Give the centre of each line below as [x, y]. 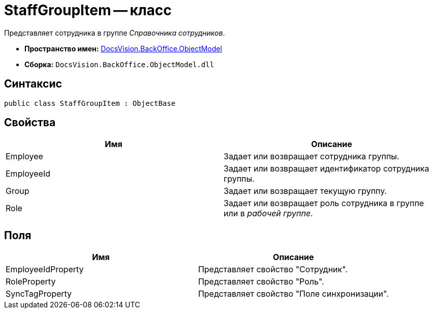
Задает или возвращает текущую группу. [305, 191]
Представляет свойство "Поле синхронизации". [293, 294]
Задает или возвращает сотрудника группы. [312, 156]
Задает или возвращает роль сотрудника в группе [324, 203]
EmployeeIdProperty [45, 269]
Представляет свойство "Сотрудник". [273, 269]
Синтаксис [33, 84]
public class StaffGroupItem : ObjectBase [90, 103]
